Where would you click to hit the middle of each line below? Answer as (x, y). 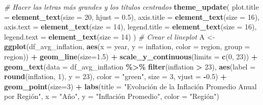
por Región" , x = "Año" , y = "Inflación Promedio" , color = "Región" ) (112, 96)
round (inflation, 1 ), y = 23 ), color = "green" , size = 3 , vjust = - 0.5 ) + (116, 76)
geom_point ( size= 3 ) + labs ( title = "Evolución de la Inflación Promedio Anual (130, 86)
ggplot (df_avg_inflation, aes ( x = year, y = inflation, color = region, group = (127, 46)
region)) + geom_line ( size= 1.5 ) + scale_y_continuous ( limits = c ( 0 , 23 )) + (131, 56)
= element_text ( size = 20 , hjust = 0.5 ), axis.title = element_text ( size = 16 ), (132, 16)
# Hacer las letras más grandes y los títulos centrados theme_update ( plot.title (131, 7)
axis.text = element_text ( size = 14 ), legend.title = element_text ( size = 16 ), (130, 27)
